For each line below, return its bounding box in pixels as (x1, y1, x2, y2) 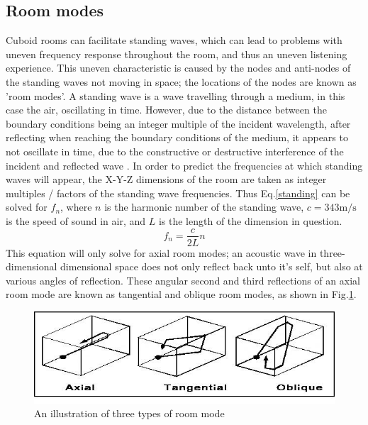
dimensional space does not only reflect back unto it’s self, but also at (60, 259, 363, 274)
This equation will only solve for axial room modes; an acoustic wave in (6, 245, 317, 260)
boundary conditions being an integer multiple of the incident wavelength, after (6, 116, 351, 131)
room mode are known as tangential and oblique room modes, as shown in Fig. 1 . (6, 287, 357, 302)
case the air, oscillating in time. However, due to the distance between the (6, 102, 327, 117)
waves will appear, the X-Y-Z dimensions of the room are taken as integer (6, 172, 327, 187)
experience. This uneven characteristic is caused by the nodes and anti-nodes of (6, 60, 351, 75)
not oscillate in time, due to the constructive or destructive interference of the (6, 143, 344, 158)
